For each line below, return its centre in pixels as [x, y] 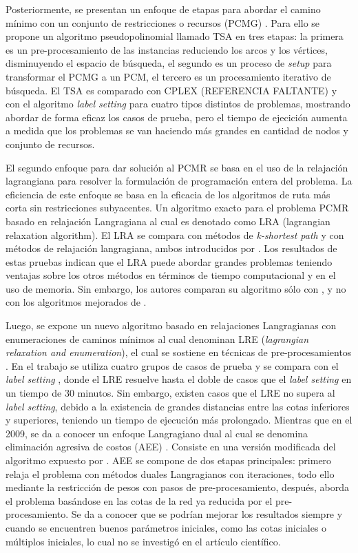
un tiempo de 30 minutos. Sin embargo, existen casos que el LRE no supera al [170, 393]
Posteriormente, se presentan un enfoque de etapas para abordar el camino [163, 9]
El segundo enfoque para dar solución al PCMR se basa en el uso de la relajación [177, 167]
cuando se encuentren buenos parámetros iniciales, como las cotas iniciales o [166, 527]
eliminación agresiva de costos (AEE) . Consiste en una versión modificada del [171, 447]
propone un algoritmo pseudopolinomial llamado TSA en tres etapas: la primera [175, 36]
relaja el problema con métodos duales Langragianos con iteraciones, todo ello [170, 473]
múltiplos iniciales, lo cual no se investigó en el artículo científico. [143, 541]
